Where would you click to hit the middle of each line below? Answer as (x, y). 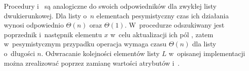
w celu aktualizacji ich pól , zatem (162, 34)
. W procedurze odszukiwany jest (175, 25)
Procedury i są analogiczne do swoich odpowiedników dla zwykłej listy (110, 6)
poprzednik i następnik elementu (53, 34)
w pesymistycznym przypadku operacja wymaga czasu (85, 44)
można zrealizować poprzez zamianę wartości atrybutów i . (92, 63)
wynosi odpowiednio (34, 25)
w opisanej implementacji (207, 53)
